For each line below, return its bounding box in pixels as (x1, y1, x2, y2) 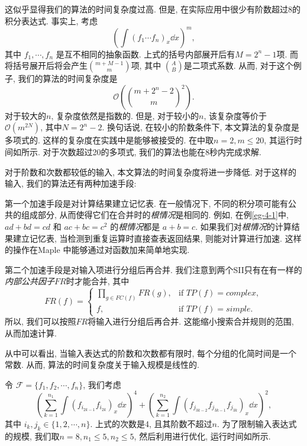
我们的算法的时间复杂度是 (18, 72, 118, 85)
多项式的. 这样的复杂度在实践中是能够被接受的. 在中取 (5, 134, 214, 146)
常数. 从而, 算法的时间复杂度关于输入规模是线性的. (5, 358, 199, 371)
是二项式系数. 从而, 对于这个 (183, 59, 293, 72)
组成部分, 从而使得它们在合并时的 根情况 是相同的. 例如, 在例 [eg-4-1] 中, (21, 208, 289, 221)
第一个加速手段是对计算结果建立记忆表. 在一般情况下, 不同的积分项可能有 (5, 197, 289, 209)
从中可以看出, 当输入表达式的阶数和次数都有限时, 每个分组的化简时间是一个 (5, 346, 297, 359)
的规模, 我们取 (5, 429, 60, 442)
